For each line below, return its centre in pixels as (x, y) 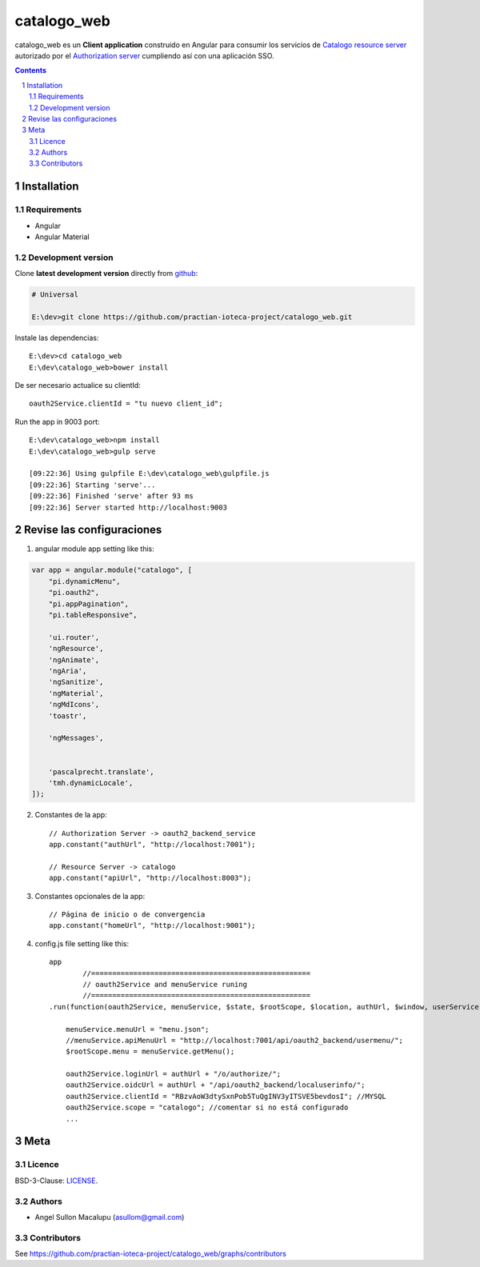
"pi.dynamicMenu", (84, 581)
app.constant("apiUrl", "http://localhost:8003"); (150, 878)
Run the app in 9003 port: (57, 422)
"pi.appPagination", (89, 604)
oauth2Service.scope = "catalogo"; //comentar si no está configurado (207, 1107)
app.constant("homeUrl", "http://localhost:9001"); (152, 925)
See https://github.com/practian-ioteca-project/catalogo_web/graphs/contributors (151, 1254)
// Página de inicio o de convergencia (127, 915)
